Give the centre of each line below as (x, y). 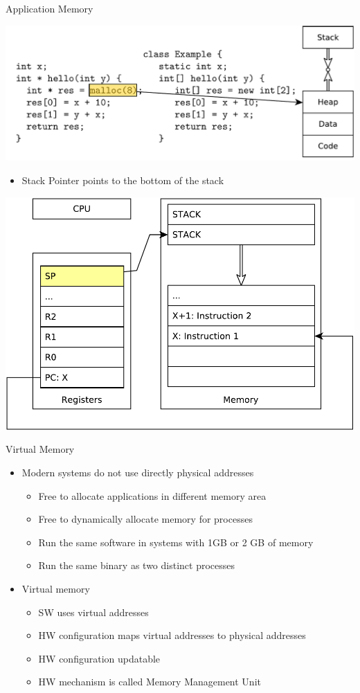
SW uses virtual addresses (93, 612)
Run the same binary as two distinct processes (137, 565)
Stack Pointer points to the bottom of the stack (123, 180)
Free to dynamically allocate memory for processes (145, 519)
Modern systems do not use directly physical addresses (138, 472)
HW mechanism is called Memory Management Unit (150, 682)
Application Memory (49, 8)
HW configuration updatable (99, 658)
